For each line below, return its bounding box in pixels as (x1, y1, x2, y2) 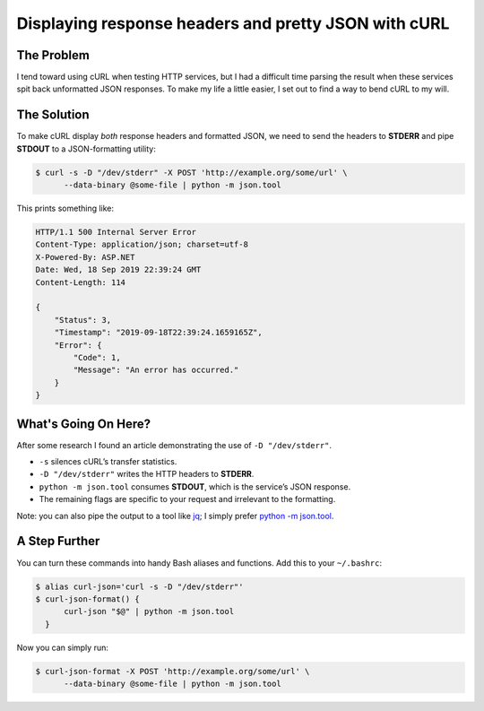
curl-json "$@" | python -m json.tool (64, 606, 235, 617)
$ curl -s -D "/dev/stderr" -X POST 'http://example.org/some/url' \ (35, 167, 348, 178)
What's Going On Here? (16, 416, 151, 431)
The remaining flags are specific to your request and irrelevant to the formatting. (39, 494, 336, 505)
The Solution (16, 108, 90, 123)
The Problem (16, 48, 90, 63)
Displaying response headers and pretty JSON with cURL (16, 13, 450, 33)
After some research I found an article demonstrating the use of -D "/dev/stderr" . (16, 439, 332, 450)
